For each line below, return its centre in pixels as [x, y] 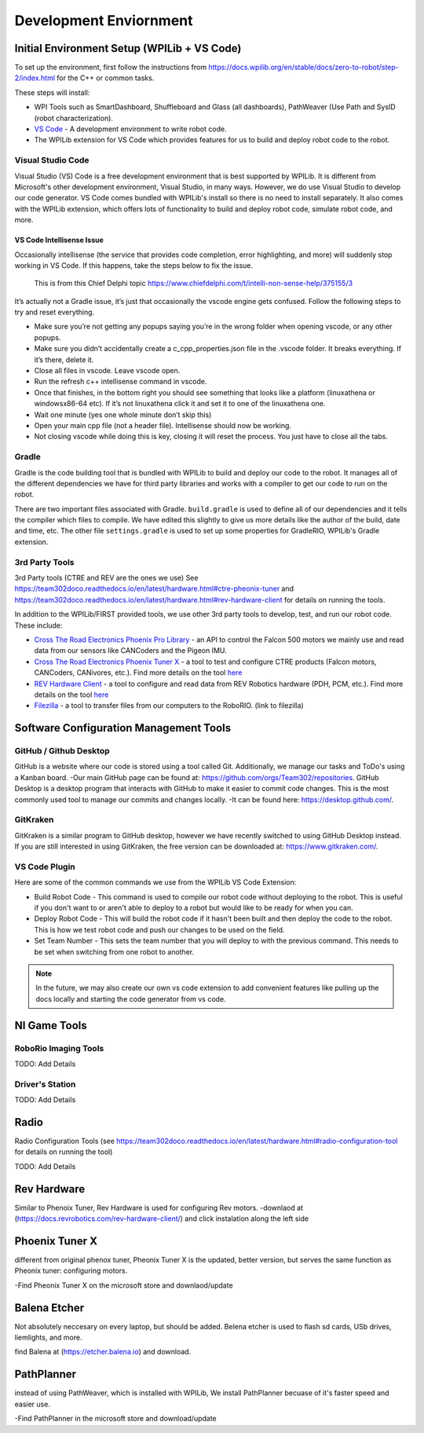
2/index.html [35, 78]
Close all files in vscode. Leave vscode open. [107, 371]
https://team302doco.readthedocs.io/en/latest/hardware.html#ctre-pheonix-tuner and [154, 588]
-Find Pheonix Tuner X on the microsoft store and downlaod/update [124, 1285]
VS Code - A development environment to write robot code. [130, 129]
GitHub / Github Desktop [62, 751]
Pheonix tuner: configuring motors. [71, 1271]
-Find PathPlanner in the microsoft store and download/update [116, 1419]
